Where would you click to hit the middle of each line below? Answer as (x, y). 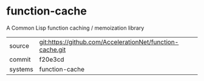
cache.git (53, 50)
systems (21, 69)
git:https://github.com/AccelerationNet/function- (109, 42)
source (19, 45)
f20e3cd (52, 59)
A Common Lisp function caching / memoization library (75, 28)
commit (20, 59)
